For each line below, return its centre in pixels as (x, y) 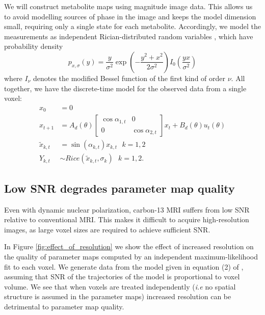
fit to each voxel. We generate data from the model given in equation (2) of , (124, 266)
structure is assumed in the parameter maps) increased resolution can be (118, 296)
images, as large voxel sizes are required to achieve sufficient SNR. (107, 229)
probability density (34, 46)
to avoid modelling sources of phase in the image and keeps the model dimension (130, 16)
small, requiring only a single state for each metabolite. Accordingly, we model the (132, 26)
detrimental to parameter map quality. (64, 306)
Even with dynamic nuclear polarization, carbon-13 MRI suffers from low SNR (127, 209)
